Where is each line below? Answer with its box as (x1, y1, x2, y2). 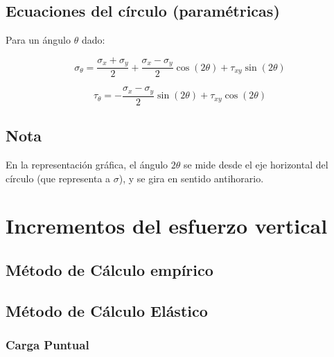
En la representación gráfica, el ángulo (6, 157, 168, 171)
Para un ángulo (6, 33, 71, 47)
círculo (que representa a (6, 171, 111, 185)
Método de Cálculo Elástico (6, 299, 208, 321)
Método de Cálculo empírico (6, 259, 213, 280)
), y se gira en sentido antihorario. (118, 171, 264, 185)
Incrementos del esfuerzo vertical (6, 211, 328, 240)
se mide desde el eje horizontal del (184, 157, 328, 171)
